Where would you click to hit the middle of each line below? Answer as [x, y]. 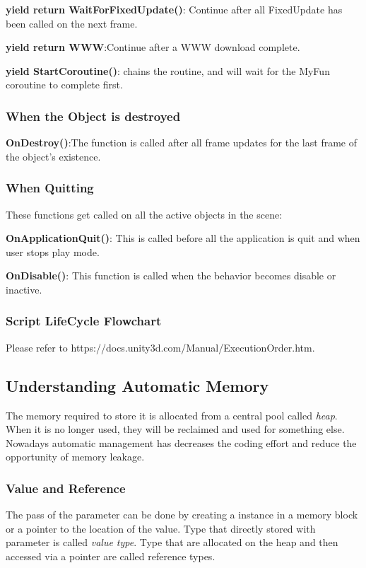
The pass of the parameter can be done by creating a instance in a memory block [182, 515]
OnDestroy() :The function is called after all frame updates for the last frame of [181, 143]
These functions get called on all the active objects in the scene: [144, 214]
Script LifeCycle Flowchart [84, 321]
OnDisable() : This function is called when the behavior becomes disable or [171, 276]
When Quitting [50, 188]
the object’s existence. [53, 156]
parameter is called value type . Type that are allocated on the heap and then [172, 542]
